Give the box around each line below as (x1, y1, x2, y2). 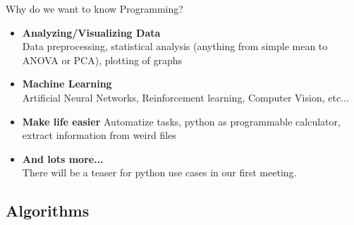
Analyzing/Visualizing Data (22, 25, 161, 39)
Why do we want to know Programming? (6, 1, 183, 16)
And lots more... (22, 151, 104, 166)
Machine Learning (22, 76, 112, 91)
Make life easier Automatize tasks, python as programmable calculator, (22, 114, 341, 128)
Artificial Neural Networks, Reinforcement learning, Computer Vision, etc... (22, 90, 349, 104)
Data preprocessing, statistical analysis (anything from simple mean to (22, 39, 328, 54)
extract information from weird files (22, 128, 176, 142)
